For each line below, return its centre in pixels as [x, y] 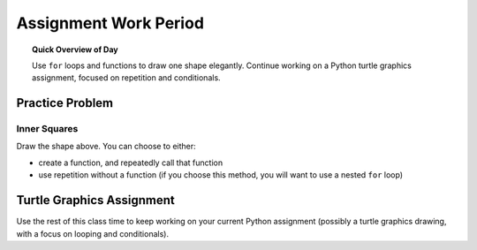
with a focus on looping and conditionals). [93, 233]
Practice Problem [65, 103]
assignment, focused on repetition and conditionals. [126, 78]
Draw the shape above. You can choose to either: [106, 147]
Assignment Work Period [110, 23]
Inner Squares [47, 129]
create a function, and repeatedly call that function [131, 163]
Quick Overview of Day [75, 49]
